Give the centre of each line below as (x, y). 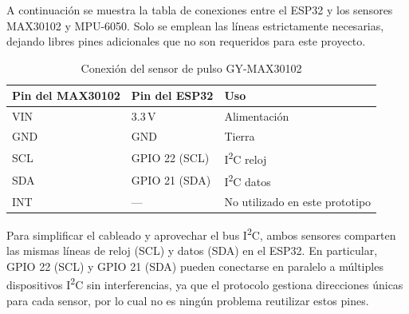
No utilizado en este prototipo (298, 201)
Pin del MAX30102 (66, 95)
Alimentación (257, 116)
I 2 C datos (248, 181)
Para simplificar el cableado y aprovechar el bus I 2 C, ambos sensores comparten (201, 234)
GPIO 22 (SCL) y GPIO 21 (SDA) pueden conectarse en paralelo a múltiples (195, 266)
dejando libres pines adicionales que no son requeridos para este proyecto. (186, 41)
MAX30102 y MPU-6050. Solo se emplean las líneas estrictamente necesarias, (195, 25)
